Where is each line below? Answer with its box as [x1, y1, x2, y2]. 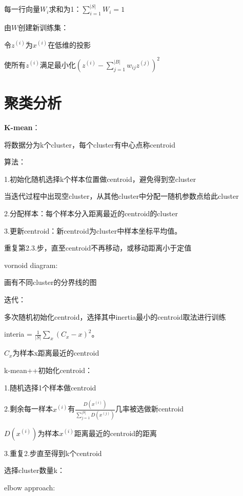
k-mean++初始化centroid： [4, 365, 92, 376]
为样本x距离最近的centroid [12, 347, 99, 358]
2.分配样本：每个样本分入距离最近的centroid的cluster [4, 208, 178, 219]
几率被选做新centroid [115, 403, 184, 414]
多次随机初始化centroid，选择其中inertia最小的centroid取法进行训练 [4, 311, 226, 322]
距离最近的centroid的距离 [74, 427, 157, 438]
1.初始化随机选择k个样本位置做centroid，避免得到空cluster [4, 173, 196, 184]
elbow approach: [4, 482, 55, 493]
